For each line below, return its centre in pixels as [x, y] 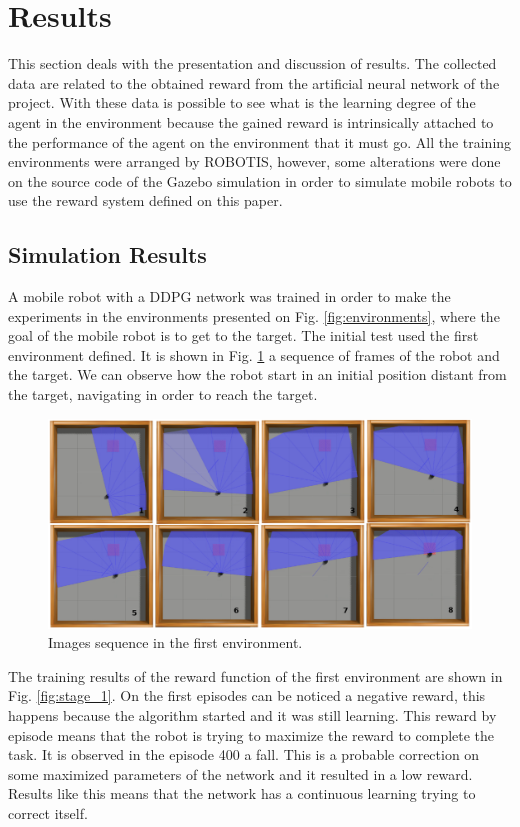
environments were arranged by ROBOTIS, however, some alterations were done [254, 161]
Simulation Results [107, 254]
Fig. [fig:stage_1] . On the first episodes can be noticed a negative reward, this [247, 695]
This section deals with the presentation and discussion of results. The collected [252, 63]
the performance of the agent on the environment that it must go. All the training [260, 141]
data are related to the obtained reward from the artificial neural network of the [254, 82]
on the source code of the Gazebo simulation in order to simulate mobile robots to [260, 180]
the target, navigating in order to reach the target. [163, 394]
